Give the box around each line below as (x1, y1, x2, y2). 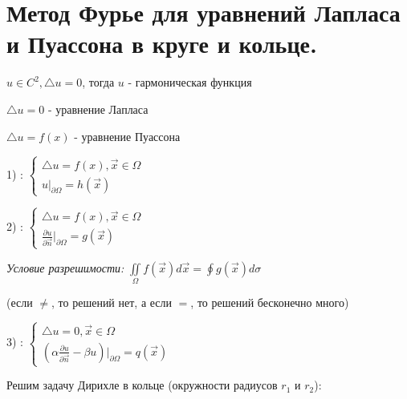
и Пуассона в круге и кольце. (6, 27, 317, 60)
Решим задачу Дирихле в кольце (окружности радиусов (6, 377, 278, 393)
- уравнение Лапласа (47, 100, 149, 117)
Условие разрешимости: (6, 259, 124, 276)
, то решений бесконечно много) (190, 293, 349, 310)
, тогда (82, 74, 115, 91)
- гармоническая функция (128, 74, 252, 91)
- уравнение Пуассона (74, 127, 181, 144)
